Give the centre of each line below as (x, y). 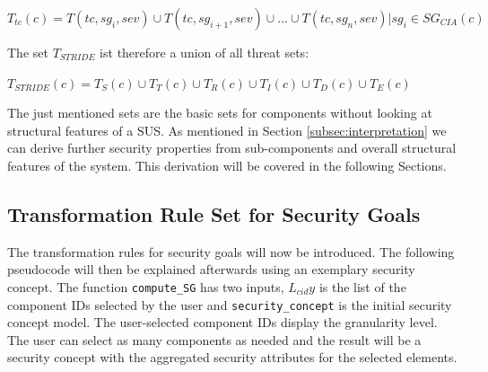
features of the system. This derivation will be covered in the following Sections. (227, 165)
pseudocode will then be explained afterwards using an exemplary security (211, 269)
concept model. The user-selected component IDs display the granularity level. (222, 322)
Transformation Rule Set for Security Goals (214, 213)
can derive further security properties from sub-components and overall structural (232, 148)
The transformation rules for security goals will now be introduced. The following (231, 251)
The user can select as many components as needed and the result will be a (214, 339)
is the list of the (362, 286)
